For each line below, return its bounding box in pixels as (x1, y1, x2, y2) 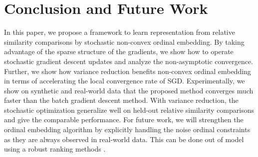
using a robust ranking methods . (4, 144, 106, 154)
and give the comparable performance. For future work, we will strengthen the (4, 114, 244, 125)
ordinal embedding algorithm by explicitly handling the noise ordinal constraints (4, 124, 251, 135)
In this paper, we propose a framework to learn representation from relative (4, 27, 235, 37)
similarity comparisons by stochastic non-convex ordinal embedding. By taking (4, 36, 245, 47)
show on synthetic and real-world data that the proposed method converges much (4, 85, 254, 95)
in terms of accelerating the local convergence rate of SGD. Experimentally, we (4, 76, 245, 86)
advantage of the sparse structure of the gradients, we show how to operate (4, 46, 234, 57)
